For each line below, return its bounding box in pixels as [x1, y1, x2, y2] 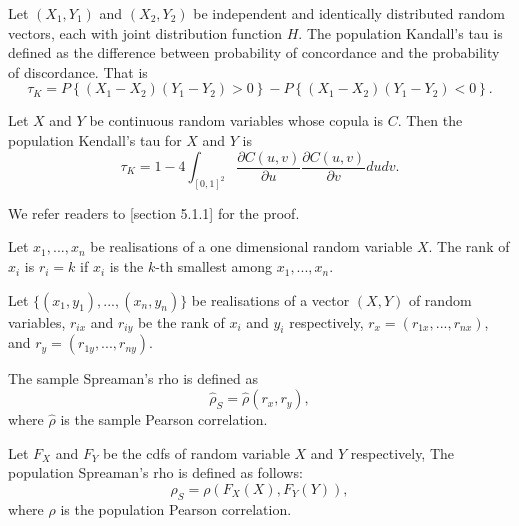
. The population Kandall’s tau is [298, 22, 503, 43]
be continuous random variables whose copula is [89, 110, 383, 131]
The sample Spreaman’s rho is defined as [8, 368, 259, 389]
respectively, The [350, 442, 455, 463]
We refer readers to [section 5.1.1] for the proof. [8, 202, 300, 223]
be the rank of [137, 311, 225, 332]
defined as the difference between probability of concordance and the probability [8, 42, 500, 63]
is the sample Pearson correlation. [60, 409, 268, 430]
